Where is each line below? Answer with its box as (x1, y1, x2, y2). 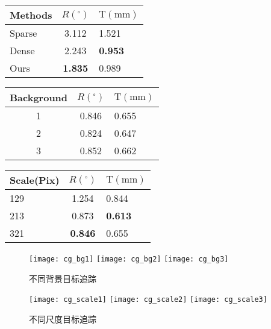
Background (10, 90, 68, 104)
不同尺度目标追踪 (29, 312, 96, 325)
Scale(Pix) (10, 173, 60, 187)
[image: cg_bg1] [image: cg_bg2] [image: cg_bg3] (29, 255, 229, 263)
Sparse (10, 26, 37, 40)
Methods (10, 8, 52, 22)
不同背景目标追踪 (29, 272, 96, 284)
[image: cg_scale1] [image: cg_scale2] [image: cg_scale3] (29, 295, 267, 304)
